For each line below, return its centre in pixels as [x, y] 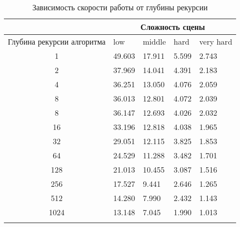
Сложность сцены [173, 27]
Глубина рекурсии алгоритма [57, 41]
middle [154, 41]
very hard [216, 41]
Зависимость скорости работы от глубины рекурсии [120, 7]
